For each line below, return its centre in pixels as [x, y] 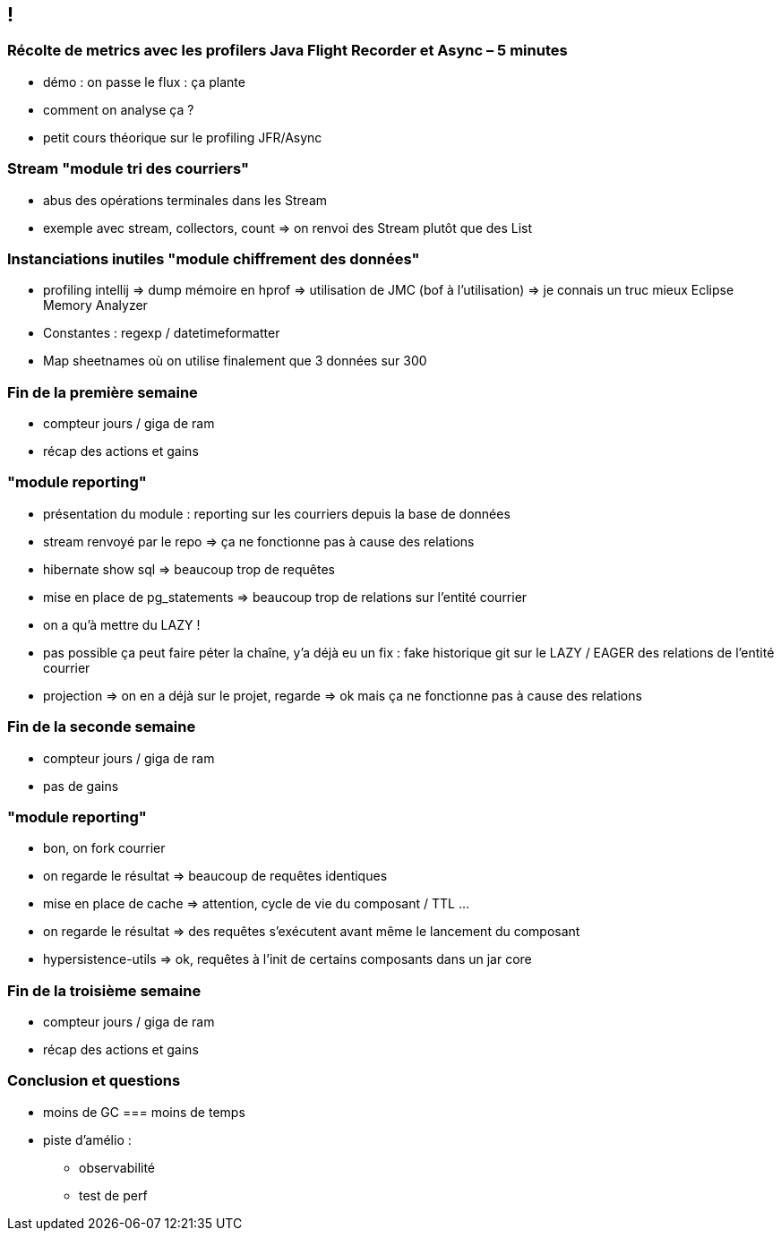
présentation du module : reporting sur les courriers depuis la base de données [277, 513]
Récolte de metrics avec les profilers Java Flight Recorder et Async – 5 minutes [288, 51]
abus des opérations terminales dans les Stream [185, 200]
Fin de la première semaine [103, 392]
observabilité [117, 1167]
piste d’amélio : [87, 1139]
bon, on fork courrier [104, 848]
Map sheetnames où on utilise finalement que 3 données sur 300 [235, 361]
